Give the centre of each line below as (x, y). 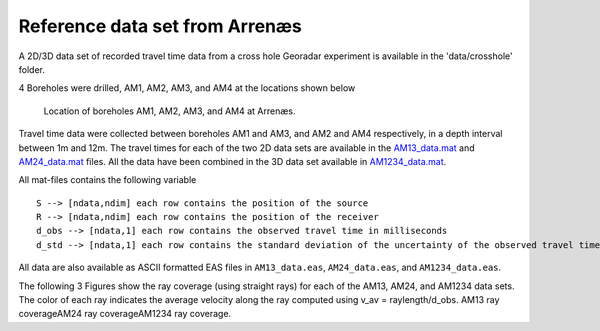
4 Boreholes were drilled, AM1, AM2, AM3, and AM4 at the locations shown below (187, 88)
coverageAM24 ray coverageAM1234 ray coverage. (125, 314)
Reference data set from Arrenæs (160, 26)
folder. (31, 69)
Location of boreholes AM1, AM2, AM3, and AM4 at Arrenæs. (169, 111)
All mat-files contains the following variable (107, 180)
